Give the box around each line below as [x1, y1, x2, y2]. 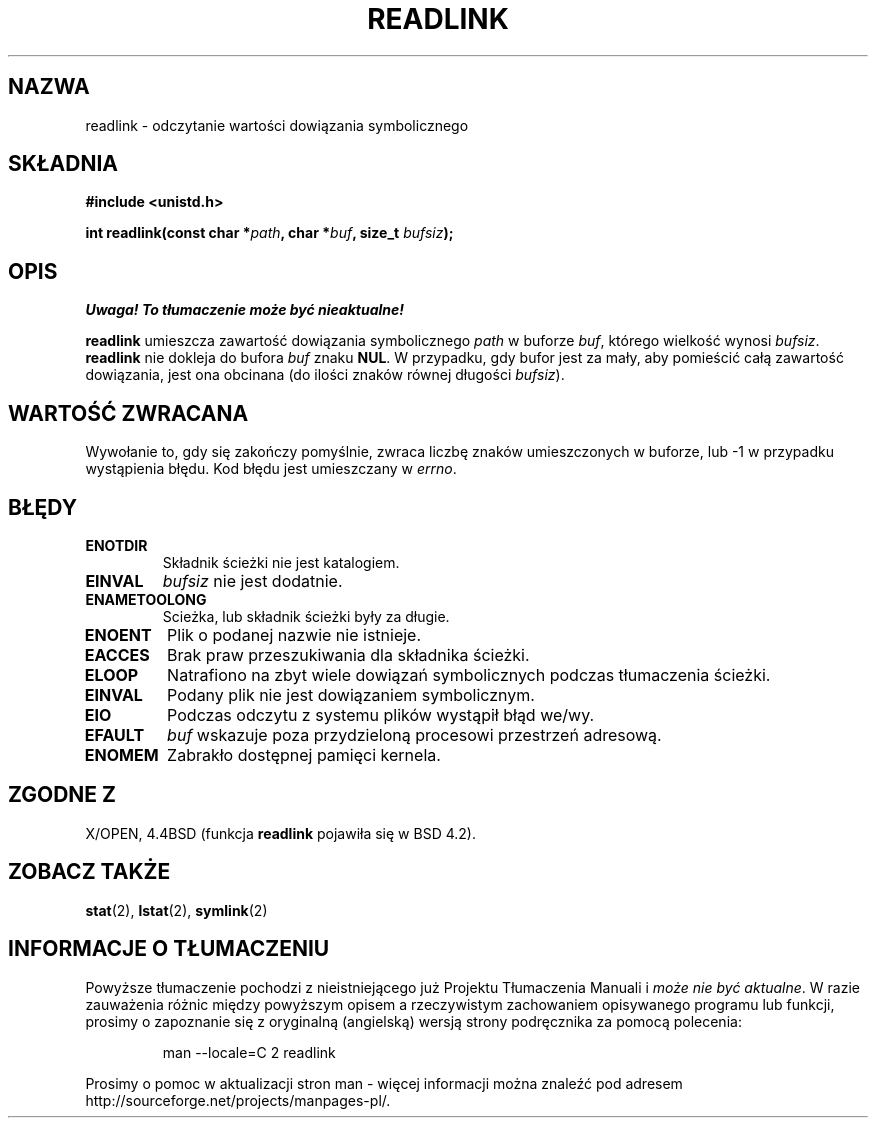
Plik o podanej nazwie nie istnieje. [167, 624, 422, 645]
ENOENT [84, 624, 152, 645]
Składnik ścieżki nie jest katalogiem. [162, 553, 400, 571]
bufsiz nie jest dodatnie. [162, 570, 343, 591]
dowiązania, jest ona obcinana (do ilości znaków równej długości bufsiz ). [85, 366, 565, 384]
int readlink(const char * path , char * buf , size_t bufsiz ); [85, 224, 454, 242]
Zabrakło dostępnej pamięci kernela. [167, 744, 441, 765]
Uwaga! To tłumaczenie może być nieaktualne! [85, 301, 405, 319]
